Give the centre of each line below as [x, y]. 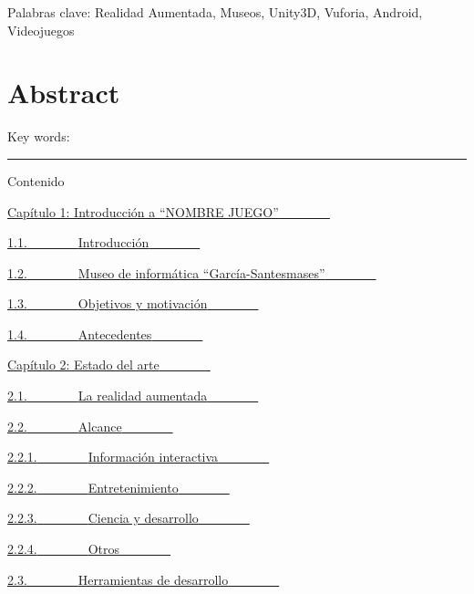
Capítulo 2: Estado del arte [83, 365]
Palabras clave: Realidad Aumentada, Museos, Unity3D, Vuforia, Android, [215, 12]
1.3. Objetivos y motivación [108, 303]
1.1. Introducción [78, 242]
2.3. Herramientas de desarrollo [118, 579]
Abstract [64, 93]
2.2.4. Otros [64, 549]
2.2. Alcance [65, 426]
